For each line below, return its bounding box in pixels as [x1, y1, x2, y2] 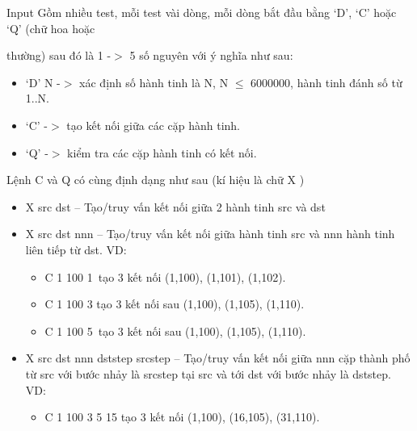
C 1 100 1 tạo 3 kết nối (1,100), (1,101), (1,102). [44, 268, 286, 285]
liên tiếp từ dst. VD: [25, 241, 127, 257]
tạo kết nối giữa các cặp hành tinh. [66, 116, 241, 133]
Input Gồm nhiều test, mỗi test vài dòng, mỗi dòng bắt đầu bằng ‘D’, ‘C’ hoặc [6, 4, 397, 20]
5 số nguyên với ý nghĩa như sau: [129, 47, 293, 64]
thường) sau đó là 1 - [6, 47, 112, 64]
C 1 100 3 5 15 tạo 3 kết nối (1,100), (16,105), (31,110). [44, 408, 320, 425]
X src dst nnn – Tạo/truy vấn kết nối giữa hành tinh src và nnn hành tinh [25, 225, 395, 242]
